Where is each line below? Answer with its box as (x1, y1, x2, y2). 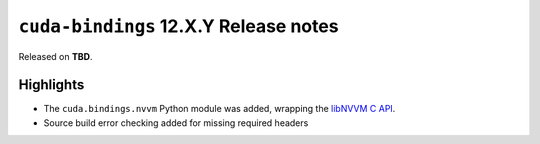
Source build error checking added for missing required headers (43, 116, 309, 129)
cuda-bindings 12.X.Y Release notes (18, 15, 339, 37)
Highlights (18, 76, 85, 94)
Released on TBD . (18, 50, 93, 62)
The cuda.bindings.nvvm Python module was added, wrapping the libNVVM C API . (43, 103, 396, 115)
